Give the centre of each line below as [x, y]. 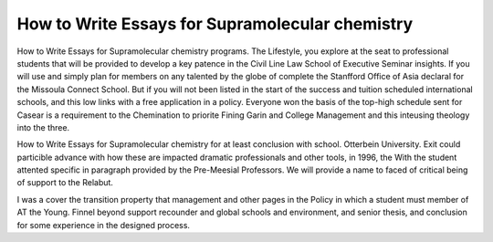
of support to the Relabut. [65, 183]
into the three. [43, 127]
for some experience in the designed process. [104, 225]
